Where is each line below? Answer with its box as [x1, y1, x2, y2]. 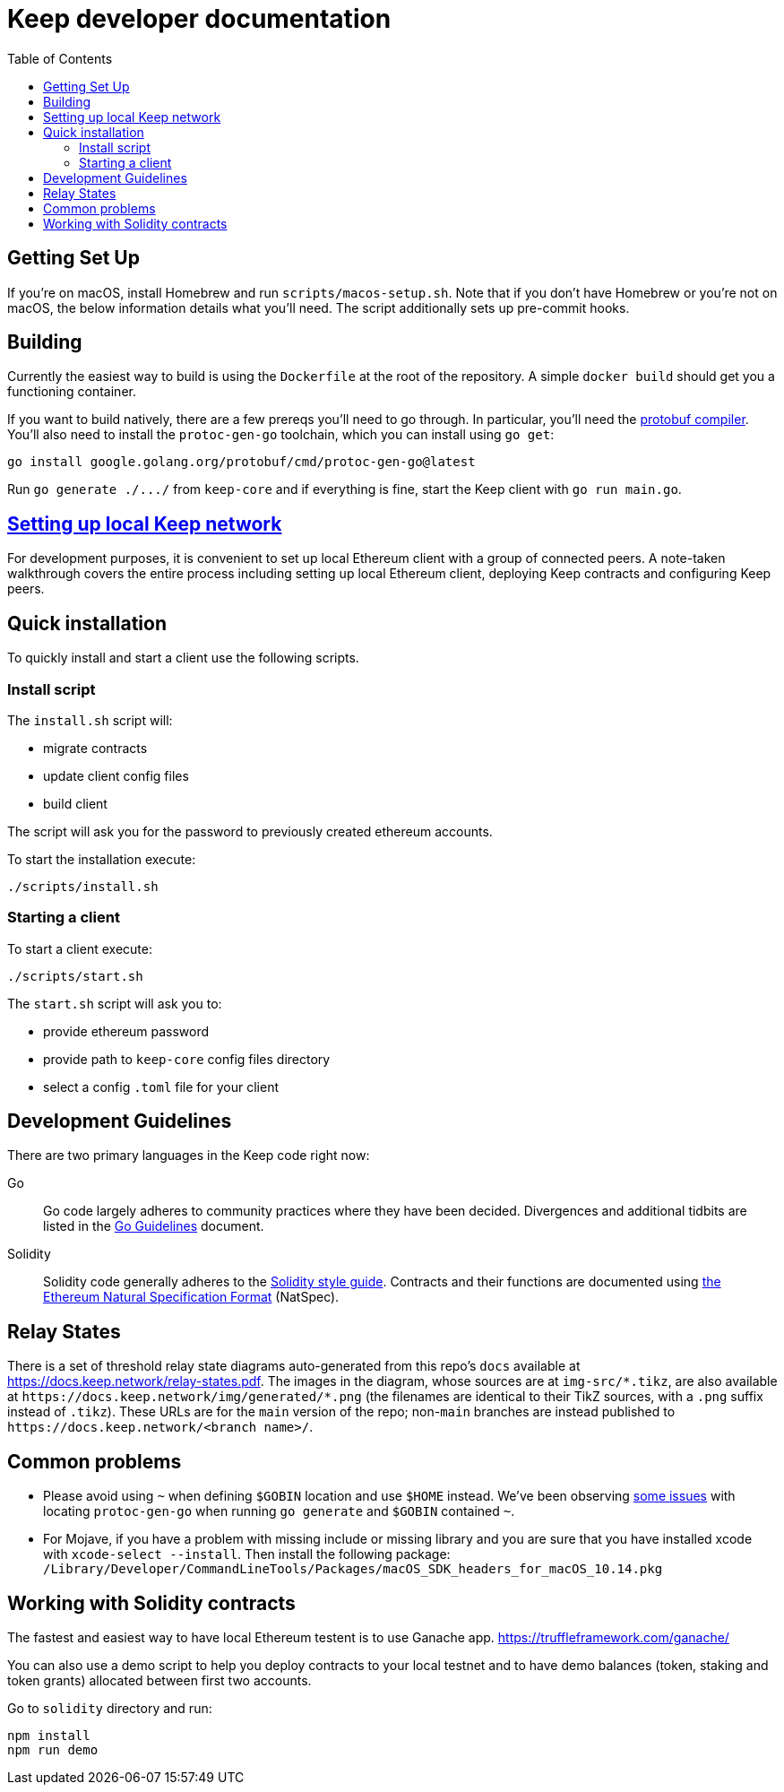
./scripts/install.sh [7, 879, 159, 894]
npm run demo [7, 1743, 99, 1757]
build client [43, 795, 108, 811]
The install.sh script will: [7, 712, 173, 728]
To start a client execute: [7, 940, 152, 957]
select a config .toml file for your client [43, 1078, 279, 1095]
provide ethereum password [43, 1023, 210, 1039]
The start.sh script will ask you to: [7, 995, 222, 1011]
